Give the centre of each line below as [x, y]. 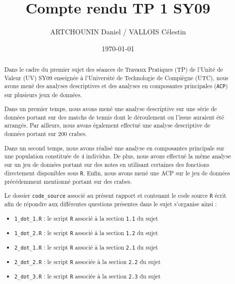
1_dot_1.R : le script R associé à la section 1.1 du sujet [86, 218]
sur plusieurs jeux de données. [43, 94]
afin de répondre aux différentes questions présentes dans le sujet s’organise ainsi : [111, 204]
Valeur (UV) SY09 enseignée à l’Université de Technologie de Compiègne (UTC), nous [116, 77]
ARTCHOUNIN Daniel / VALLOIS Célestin [118, 32]
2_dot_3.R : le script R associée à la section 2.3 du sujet [88, 276]
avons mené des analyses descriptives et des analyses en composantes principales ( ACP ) [116, 86]
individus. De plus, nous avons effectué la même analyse [159, 156]
